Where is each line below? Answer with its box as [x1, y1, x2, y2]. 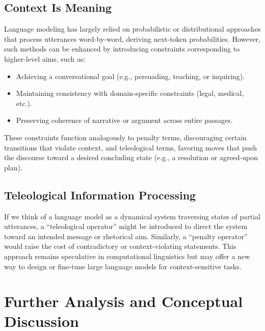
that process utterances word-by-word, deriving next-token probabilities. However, [4, 33, 261, 44]
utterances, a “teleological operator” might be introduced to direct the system [4, 221, 248, 232]
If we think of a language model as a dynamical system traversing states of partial [4, 211, 260, 221]
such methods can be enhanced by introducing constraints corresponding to [4, 43, 240, 54]
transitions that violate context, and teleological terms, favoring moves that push [4, 142, 257, 152]
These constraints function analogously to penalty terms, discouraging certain [4, 132, 247, 142]
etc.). [16, 97, 32, 108]
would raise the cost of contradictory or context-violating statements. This [4, 241, 236, 251]
